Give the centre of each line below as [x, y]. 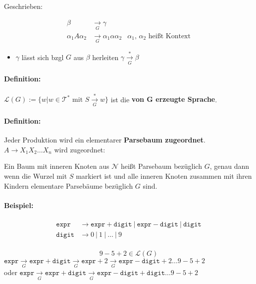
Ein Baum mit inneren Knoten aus [57, 166]
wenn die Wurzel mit [36, 176]
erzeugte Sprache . [186, 99]
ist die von [127, 99]
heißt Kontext [169, 36]
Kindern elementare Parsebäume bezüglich [69, 185]
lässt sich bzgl [43, 57]
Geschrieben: [23, 6]
